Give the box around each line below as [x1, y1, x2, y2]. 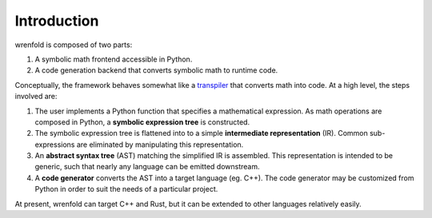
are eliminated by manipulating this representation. [76, 140, 244, 149]
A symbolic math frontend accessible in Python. [34, 54, 193, 64]
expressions [34, 140, 75, 149]
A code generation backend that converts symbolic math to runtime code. [34, 65, 278, 75]
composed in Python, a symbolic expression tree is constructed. [34, 117, 250, 127]
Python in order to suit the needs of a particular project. [34, 184, 218, 194]
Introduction [14, 12, 99, 30]
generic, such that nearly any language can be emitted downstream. [34, 162, 260, 172]
